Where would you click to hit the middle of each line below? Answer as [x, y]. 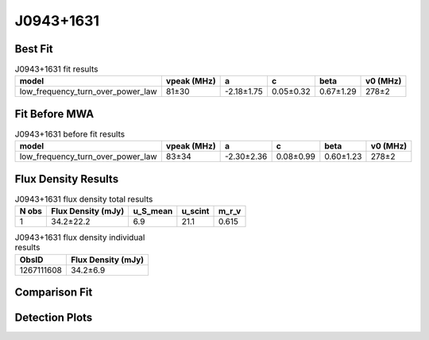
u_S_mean [153, 211]
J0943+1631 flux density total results [84, 199]
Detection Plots [54, 318]
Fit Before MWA [54, 114]
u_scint [195, 211]
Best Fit [34, 49]
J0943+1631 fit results [56, 69]
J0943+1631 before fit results [70, 134]
